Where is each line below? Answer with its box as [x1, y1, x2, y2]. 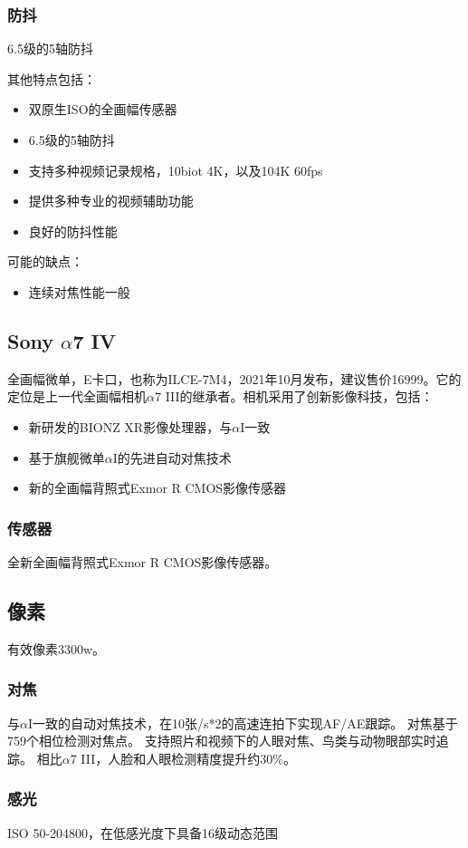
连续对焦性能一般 [28, 282, 130, 301]
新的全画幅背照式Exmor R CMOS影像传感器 [28, 478, 287, 497]
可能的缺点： [7, 252, 83, 271]
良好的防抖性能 [28, 221, 118, 240]
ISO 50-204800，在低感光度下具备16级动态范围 [7, 823, 279, 842]
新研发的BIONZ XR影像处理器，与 [28, 417, 233, 436]
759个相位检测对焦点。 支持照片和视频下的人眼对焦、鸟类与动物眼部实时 [7, 731, 436, 750]
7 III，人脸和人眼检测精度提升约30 [70, 748, 273, 767]
